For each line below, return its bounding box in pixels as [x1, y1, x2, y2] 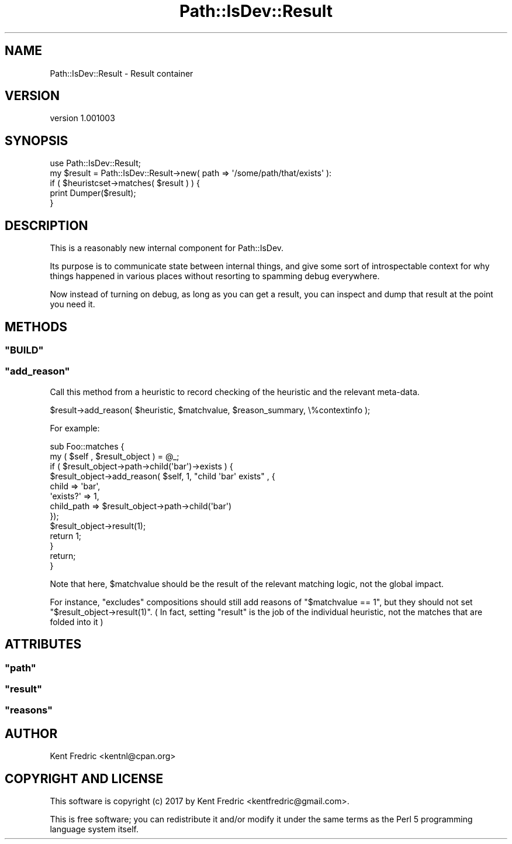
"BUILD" [5, 344, 44, 356]
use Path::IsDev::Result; [50, 158, 141, 169]
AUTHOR [5, 726, 58, 741]
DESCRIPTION [5, 218, 88, 233]
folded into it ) [50, 616, 103, 627]
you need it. [50, 299, 95, 310]
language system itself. [50, 824, 139, 834]
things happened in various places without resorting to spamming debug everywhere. [50, 271, 380, 282]
